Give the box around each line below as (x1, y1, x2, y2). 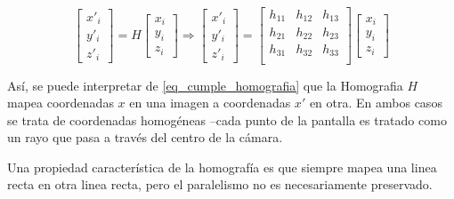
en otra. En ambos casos (309, 93, 442, 112)
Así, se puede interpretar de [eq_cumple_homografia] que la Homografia (7, 76, 403, 94)
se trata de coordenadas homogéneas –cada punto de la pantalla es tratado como (7, 110, 447, 129)
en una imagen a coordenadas (129, 93, 291, 112)
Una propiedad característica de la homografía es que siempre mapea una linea (7, 157, 437, 176)
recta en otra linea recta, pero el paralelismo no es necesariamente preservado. (7, 175, 433, 194)
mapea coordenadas (7, 93, 114, 112)
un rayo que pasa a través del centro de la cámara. (7, 128, 283, 147)
